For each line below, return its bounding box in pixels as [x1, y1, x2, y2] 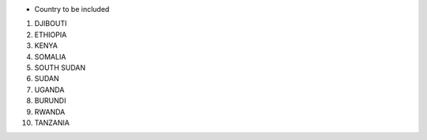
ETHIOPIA [34, 30, 67, 39]
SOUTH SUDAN [34, 63, 86, 72]
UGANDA [34, 85, 65, 94]
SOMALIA [34, 52, 66, 61]
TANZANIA [34, 118, 70, 127]
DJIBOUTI [34, 19, 67, 28]
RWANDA [34, 107, 66, 116]
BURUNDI [34, 96, 66, 105]
